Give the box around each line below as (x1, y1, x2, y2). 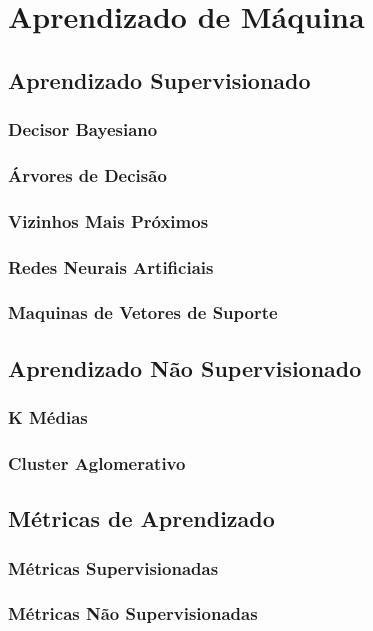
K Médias (8, 405, 88, 430)
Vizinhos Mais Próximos (8, 208, 209, 233)
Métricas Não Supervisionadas (8, 601, 258, 626)
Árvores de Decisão (8, 162, 167, 187)
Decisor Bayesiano (8, 117, 158, 142)
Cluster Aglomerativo (8, 450, 186, 475)
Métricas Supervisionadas (8, 555, 219, 580)
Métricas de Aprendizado (8, 503, 275, 534)
